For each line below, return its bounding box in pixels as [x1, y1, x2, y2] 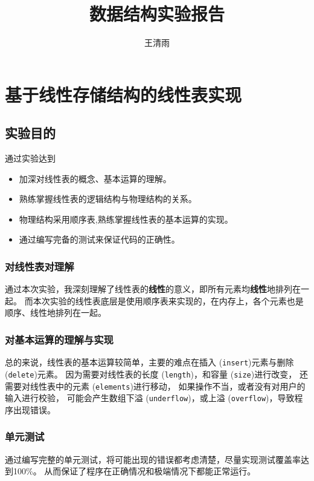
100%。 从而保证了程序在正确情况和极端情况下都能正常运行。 [13, 465, 256, 477]
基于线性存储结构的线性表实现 [5, 82, 242, 106]
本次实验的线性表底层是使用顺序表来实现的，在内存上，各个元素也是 [33, 294, 304, 307]
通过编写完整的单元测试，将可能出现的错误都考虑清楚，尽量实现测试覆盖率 [5, 453, 301, 465]
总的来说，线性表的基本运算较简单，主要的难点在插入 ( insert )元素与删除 [5, 356, 294, 368]
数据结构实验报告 [89, 1, 225, 26]
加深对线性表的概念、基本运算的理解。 [19, 172, 171, 185]
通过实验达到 [5, 152, 56, 165]
